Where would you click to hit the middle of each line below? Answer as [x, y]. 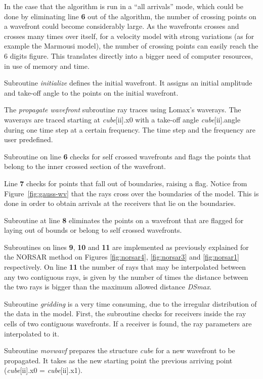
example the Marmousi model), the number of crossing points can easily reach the [131, 46]
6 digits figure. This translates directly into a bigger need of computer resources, [128, 55]
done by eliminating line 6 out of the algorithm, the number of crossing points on [130, 16]
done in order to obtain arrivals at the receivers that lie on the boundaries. [120, 203]
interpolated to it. [32, 333]
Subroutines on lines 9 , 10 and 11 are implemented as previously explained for [126, 247]
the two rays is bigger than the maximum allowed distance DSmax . [108, 287]
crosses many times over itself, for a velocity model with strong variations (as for [129, 36]
